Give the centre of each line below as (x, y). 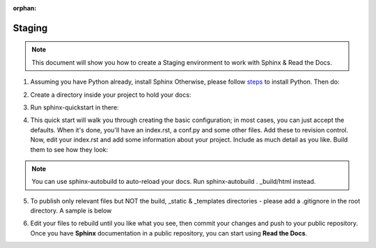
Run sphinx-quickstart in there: (75, 107)
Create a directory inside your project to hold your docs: (111, 95)
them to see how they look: (69, 149)
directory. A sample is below (71, 211)
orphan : (25, 8)
